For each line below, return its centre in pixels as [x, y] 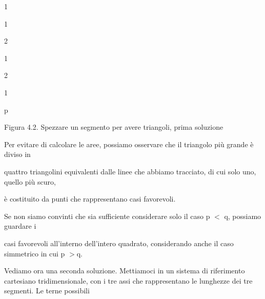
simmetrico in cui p [35, 253]
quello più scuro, [30, 181]
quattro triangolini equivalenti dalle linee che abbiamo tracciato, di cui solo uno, [130, 171]
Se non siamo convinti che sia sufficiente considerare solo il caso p [107, 216]
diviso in [17, 154]
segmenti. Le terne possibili [47, 291]
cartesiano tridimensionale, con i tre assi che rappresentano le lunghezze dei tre [128, 280]
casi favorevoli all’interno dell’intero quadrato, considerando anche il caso [119, 243]
